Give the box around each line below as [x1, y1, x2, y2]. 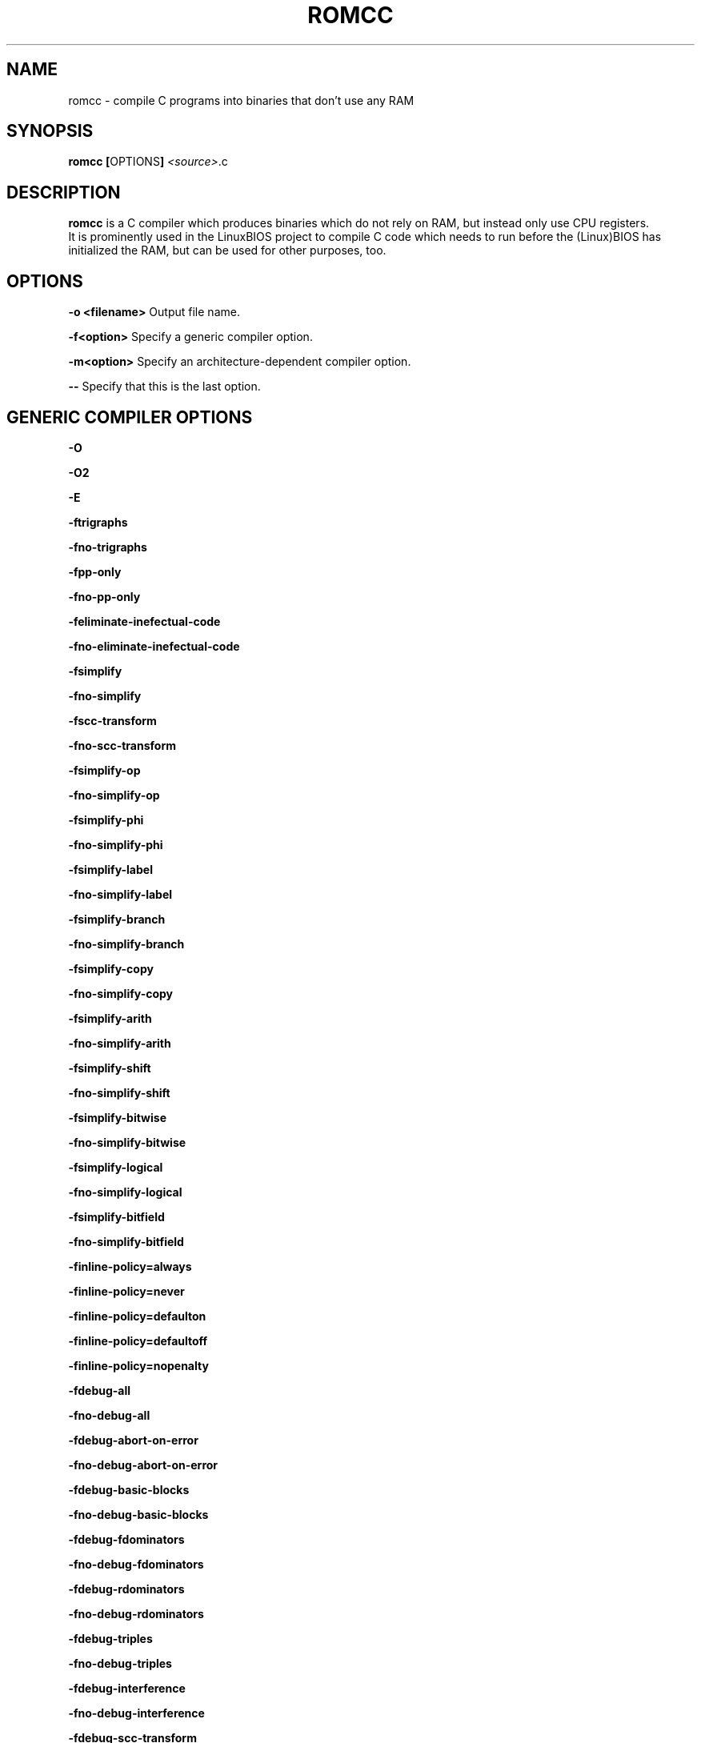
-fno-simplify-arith [68, 1036, 171, 1050]
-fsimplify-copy [68, 961, 154, 976]
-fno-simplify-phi [68, 837, 163, 851]
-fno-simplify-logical [68, 1184, 182, 1199]
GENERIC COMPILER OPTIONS [6, 407, 253, 427]
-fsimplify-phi [68, 812, 144, 827]
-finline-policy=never [68, 1284, 185, 1298]
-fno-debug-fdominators [68, 1557, 204, 1571]
